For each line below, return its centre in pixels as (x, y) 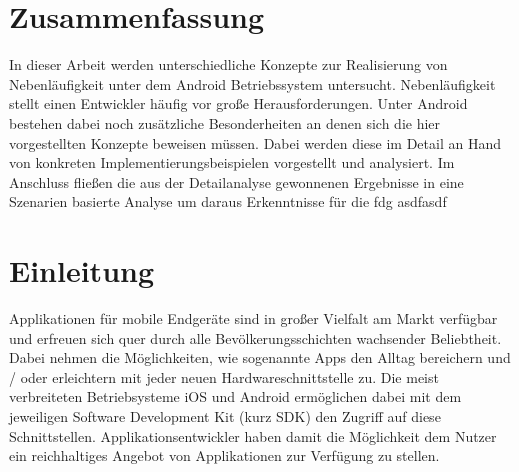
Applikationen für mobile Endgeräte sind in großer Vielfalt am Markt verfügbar (253, 318)
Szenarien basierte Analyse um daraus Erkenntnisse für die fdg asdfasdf (228, 201)
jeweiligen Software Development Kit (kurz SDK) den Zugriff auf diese (225, 415)
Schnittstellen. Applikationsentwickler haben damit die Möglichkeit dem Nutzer (253, 435)
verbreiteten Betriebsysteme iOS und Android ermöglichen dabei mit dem (235, 396)
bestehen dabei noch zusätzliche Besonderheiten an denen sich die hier (225, 122)
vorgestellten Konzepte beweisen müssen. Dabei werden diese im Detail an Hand (255, 142)
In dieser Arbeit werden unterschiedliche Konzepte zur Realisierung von (228, 64)
